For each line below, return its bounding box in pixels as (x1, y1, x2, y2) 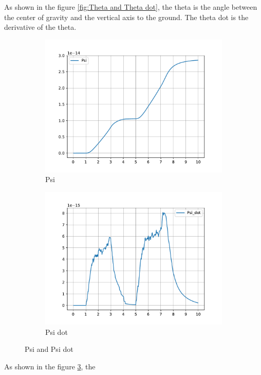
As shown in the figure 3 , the (4, 361, 96, 371)
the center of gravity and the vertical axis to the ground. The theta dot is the (4, 11, 249, 22)
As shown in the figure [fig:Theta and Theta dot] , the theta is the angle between (4, 2, 257, 12)
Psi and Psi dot (25, 344, 73, 354)
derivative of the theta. (4, 22, 77, 32)
